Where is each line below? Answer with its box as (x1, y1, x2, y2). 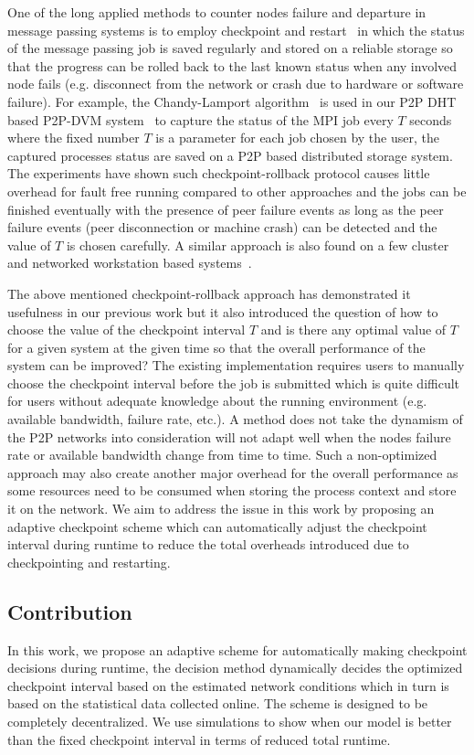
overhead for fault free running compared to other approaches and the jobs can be (7, 181, 467, 200)
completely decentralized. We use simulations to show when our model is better (7, 711, 452, 730)
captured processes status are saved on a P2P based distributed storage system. (7, 145, 453, 165)
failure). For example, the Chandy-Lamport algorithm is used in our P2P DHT (7, 91, 457, 111)
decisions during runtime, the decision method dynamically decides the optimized (7, 658, 463, 677)
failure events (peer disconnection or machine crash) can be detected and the (7, 218, 437, 237)
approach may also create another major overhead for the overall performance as (7, 463, 458, 482)
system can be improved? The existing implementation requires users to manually (7, 356, 465, 375)
